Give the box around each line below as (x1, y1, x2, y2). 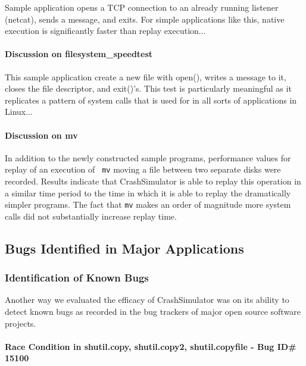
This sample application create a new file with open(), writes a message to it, (5, 70, 286, 83)
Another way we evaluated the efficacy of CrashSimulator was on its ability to (5, 293, 289, 306)
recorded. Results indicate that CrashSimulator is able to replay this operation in (5, 175, 301, 187)
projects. (5, 317, 36, 329)
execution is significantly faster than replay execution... (5, 24, 206, 37)
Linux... (5, 105, 33, 118)
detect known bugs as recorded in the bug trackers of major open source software (5, 305, 301, 318)
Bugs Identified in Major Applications (5, 239, 244, 257)
